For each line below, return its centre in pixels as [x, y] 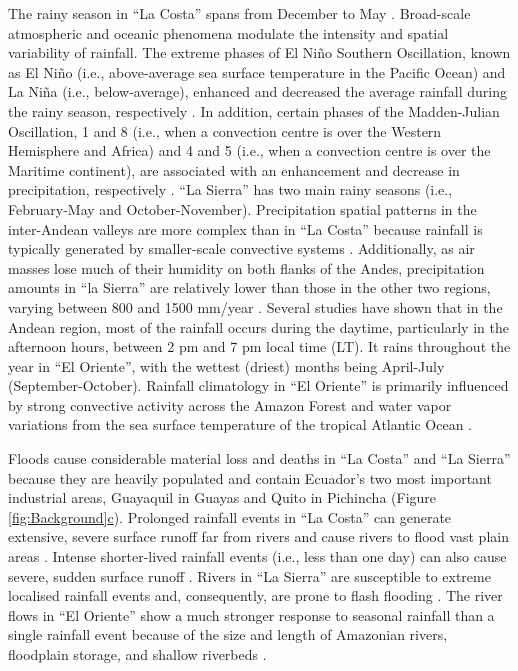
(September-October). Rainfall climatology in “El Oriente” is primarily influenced [258, 385]
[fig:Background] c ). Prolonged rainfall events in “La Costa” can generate [230, 516]
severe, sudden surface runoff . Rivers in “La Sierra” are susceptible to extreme [249, 575]
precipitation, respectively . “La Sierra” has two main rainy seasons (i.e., [230, 189]
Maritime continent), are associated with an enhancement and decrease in [234, 169]
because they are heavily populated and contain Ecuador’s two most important [250, 477]
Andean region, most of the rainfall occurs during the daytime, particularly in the [258, 326]
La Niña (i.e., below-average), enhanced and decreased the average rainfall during [258, 91]
